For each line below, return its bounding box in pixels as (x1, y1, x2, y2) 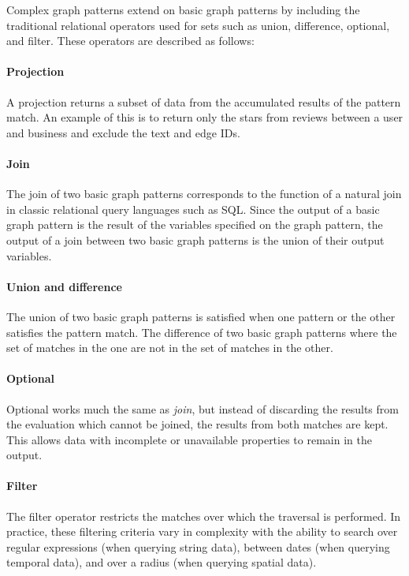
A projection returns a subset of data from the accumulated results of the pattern (6, 93, 401, 110)
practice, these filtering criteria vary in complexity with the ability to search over (6, 523, 398, 540)
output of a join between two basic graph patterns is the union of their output (6, 231, 385, 248)
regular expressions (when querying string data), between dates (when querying (6, 538, 390, 555)
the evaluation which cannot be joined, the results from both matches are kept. (6, 416, 389, 432)
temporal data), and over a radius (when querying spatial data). (6, 554, 317, 570)
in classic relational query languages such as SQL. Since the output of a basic (6, 200, 380, 217)
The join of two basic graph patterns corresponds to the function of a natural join (6, 185, 402, 202)
